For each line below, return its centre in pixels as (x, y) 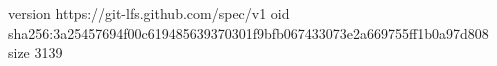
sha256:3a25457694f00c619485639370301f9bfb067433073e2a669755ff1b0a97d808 (248, 32)
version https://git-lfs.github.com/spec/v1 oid (149, 13)
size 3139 (35, 52)
